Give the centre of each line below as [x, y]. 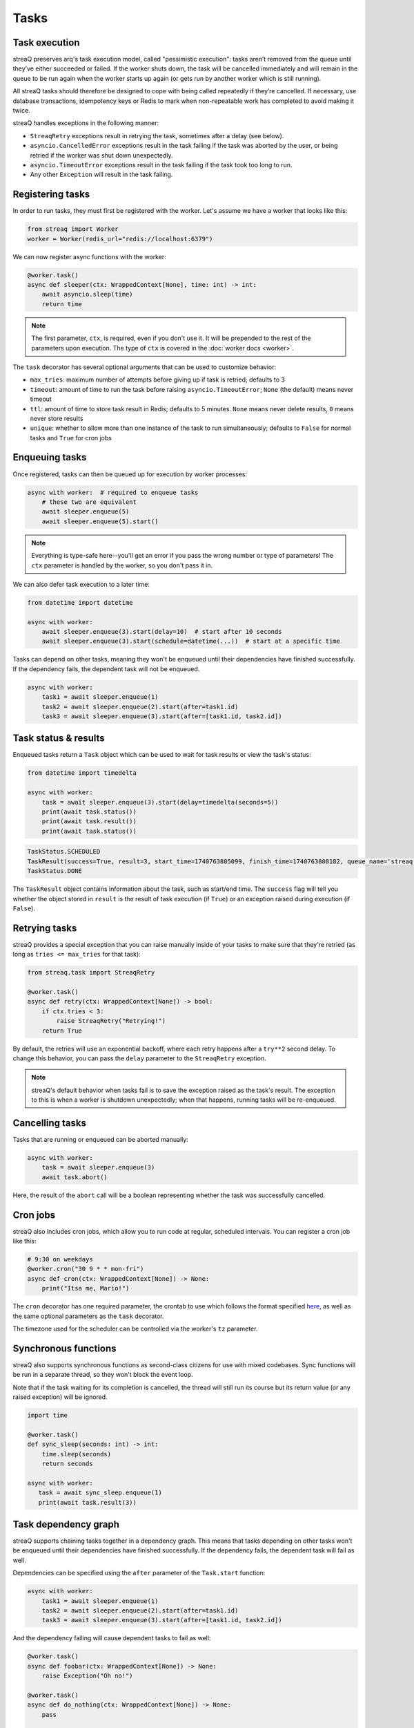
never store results [57, 418]
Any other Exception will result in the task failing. [101, 175]
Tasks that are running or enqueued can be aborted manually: [101, 1139]
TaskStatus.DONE [55, 871]
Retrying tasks [45, 928]
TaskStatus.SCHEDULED [64, 852]
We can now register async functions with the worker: [90, 256]
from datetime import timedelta [82, 773]
